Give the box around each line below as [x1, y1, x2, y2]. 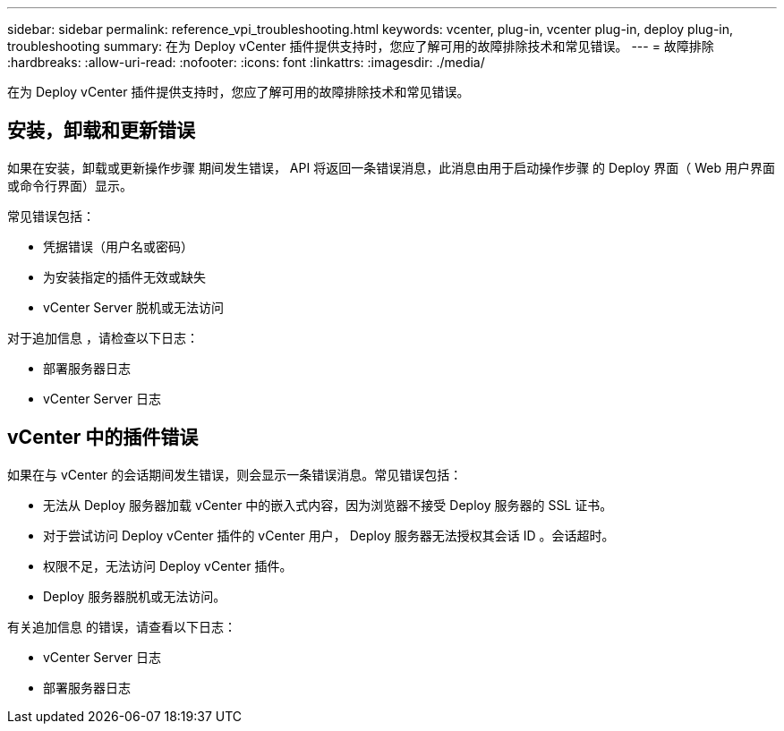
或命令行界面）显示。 [7, 177, 132, 193]
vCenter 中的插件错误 [7, 426, 199, 449]
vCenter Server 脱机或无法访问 [43, 299, 224, 315]
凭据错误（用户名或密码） [43, 238, 193, 254]
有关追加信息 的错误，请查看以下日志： [7, 618, 236, 634]
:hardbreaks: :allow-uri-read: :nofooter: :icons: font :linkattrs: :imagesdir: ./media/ [7, 55, 485, 70]
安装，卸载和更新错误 [7, 119, 195, 142]
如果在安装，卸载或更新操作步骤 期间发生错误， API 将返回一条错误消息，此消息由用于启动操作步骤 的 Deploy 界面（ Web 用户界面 [7, 159, 775, 175]
